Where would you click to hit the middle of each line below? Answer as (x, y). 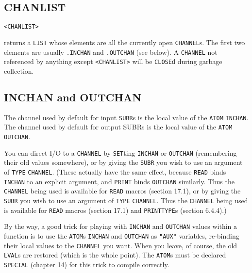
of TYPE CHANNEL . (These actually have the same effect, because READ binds (115, 171)
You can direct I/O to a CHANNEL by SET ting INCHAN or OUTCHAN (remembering (120, 153)
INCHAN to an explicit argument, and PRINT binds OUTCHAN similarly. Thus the (119, 181)
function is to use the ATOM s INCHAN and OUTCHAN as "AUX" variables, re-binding (122, 235)
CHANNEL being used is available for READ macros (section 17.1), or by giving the (122, 191)
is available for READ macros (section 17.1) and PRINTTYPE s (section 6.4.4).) (115, 210)
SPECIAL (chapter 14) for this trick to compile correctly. (87, 264)
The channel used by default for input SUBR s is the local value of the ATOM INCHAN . (126, 117)
